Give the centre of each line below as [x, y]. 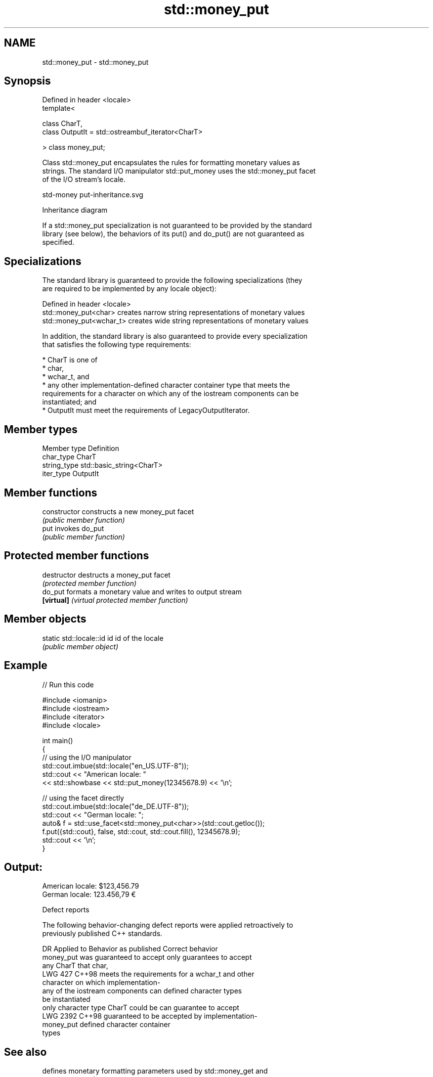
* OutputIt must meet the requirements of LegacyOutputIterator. [146, 410]
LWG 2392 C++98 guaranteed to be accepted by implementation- [150, 1016]
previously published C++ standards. [102, 934]
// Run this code [68, 684]
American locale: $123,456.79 [91, 886]
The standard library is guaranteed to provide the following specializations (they [172, 280]
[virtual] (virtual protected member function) [115, 600]
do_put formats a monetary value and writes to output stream [142, 591]
